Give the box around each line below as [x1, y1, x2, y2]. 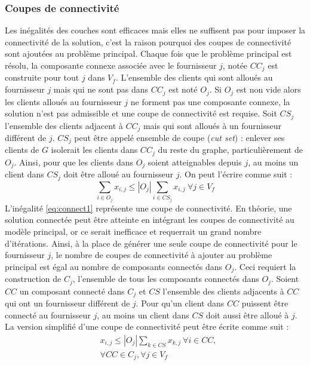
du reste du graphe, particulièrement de [158, 143, 303, 156]
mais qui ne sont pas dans [53, 83, 149, 96]
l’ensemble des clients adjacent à [5, 119, 123, 131]
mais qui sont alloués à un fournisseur [143, 119, 282, 131]
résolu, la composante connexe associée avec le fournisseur [5, 59, 217, 71]
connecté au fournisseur [5, 308, 91, 321]
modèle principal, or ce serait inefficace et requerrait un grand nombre [5, 225, 262, 237]
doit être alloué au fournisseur [63, 168, 174, 180]
